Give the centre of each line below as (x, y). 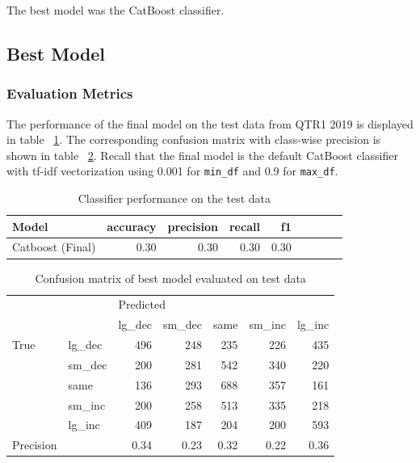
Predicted (142, 304)
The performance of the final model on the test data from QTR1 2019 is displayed (210, 123)
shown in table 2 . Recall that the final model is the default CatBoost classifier (202, 155)
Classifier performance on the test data (174, 198)
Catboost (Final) (54, 247)
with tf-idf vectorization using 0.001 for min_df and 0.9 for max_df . (172, 171)
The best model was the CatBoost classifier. (115, 10)
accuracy (132, 226)
